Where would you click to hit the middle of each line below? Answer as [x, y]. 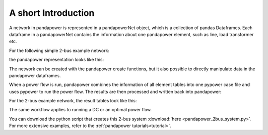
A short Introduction [52, 13]
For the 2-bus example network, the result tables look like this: [73, 101]
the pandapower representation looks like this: [57, 60]
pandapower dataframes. [35, 75]
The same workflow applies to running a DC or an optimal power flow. [80, 110]
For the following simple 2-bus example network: [59, 50]
